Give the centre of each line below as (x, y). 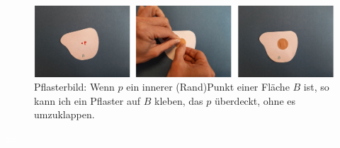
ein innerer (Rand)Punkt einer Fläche (208, 87)
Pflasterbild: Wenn (74, 87)
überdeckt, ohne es (255, 100)
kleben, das (179, 100)
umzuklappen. (64, 114)
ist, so (316, 87)
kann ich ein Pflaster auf (87, 100)
